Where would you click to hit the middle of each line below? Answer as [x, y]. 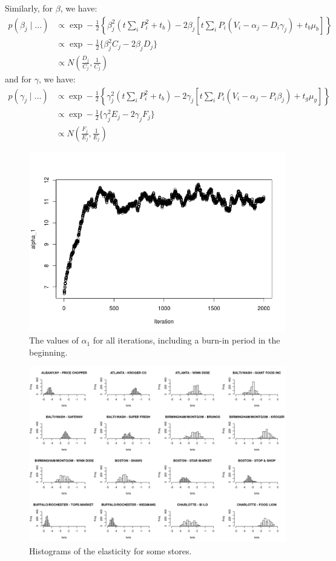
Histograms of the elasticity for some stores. [110, 550]
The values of [54, 340]
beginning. [48, 352]
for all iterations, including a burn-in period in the [186, 340]
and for [18, 78]
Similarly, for [29, 8]
